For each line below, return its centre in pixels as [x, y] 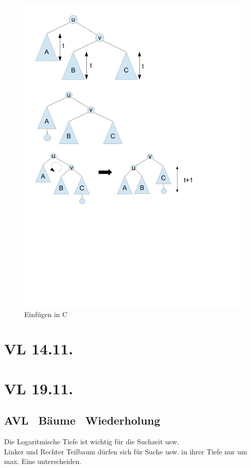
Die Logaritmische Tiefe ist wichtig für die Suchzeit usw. [92, 441]
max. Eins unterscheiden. [43, 461]
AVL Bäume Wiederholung [82, 420]
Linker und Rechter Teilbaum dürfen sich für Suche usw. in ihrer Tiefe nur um [126, 451]
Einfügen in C [46, 314]
